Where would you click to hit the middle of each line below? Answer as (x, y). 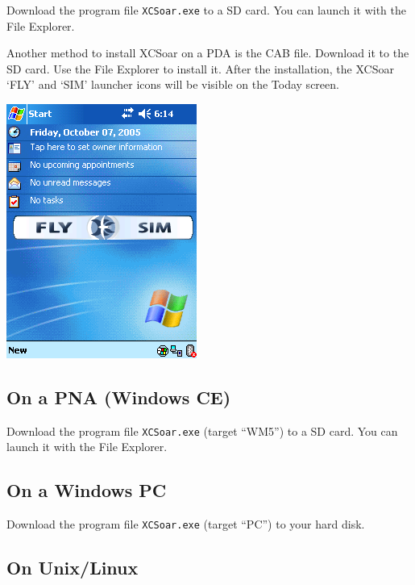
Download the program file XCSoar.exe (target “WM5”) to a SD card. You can (202, 430)
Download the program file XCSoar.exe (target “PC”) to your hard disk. (186, 524)
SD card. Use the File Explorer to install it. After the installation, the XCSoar (200, 68)
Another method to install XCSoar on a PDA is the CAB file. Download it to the (208, 53)
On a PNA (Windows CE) (119, 397)
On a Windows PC (87, 490)
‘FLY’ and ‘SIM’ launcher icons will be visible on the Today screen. (173, 84)
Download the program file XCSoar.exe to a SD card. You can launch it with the (207, 10)
